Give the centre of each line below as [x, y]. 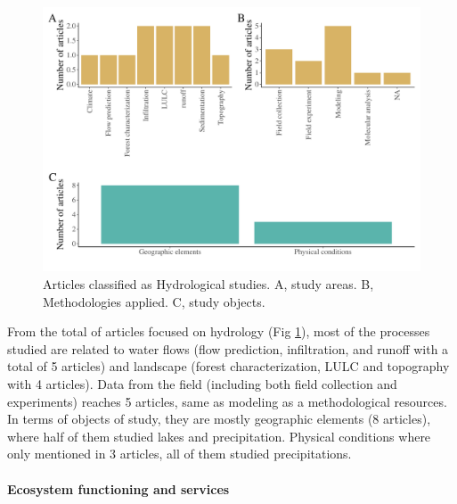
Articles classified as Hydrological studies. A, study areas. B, [208, 284]
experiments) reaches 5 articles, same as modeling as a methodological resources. [227, 401]
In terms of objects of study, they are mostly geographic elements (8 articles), [219, 419]
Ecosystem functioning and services [118, 488]
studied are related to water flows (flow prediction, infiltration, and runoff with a [228, 348]
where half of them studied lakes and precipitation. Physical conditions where [219, 436]
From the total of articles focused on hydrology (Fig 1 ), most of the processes [219, 331]
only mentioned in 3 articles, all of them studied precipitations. [180, 454]
